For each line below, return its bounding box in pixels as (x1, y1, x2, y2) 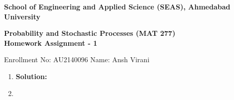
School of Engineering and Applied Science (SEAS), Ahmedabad (4, 1, 231, 11)
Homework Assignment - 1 (4, 37, 98, 48)
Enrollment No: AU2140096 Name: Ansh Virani (4, 54, 150, 65)
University (4, 11, 40, 21)
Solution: (15, 71, 47, 81)
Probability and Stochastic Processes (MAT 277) (4, 28, 176, 38)
